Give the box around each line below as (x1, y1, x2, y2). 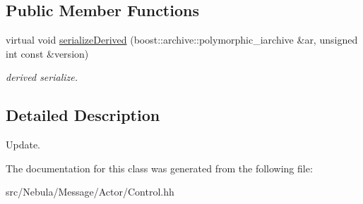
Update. (6, 137, 41, 152)
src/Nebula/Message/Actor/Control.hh (6, 184, 174, 199)
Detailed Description (6, 104, 160, 126)
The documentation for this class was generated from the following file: (6, 160, 313, 175)
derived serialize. (6, 70, 78, 84)
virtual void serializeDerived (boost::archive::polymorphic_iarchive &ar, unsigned (6, 32, 358, 47)
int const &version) (6, 46, 89, 60)
